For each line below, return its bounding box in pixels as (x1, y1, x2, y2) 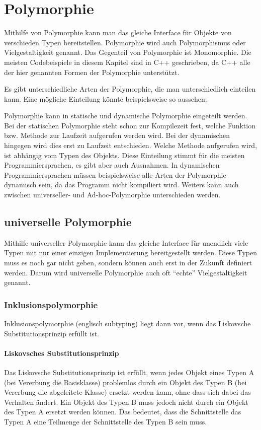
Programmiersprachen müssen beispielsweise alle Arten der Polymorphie (4, 169, 226, 180)
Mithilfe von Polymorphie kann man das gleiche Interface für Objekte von (4, 27, 232, 38)
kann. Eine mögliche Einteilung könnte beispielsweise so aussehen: (4, 93, 207, 104)
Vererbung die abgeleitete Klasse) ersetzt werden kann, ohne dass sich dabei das (4, 387, 251, 397)
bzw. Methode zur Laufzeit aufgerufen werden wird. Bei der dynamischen (4, 130, 230, 140)
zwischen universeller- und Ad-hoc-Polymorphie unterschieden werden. (4, 189, 221, 200)
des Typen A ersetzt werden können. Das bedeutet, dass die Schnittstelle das (4, 406, 241, 417)
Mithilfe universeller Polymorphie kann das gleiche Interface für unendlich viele (4, 237, 248, 248)
